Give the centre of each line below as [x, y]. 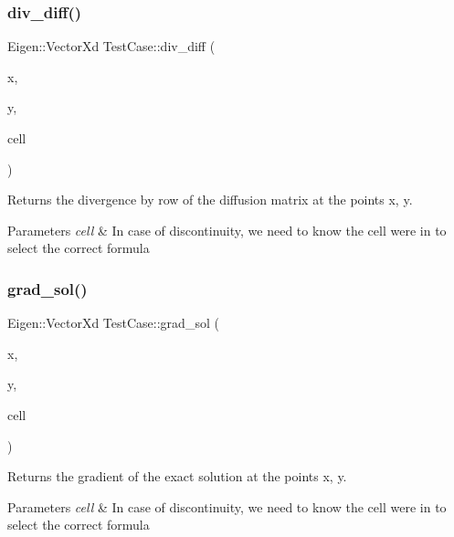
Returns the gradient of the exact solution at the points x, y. [177, 476]
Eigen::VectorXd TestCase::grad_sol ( [113, 323]
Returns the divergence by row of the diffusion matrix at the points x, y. [210, 200]
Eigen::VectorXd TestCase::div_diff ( [111, 46]
